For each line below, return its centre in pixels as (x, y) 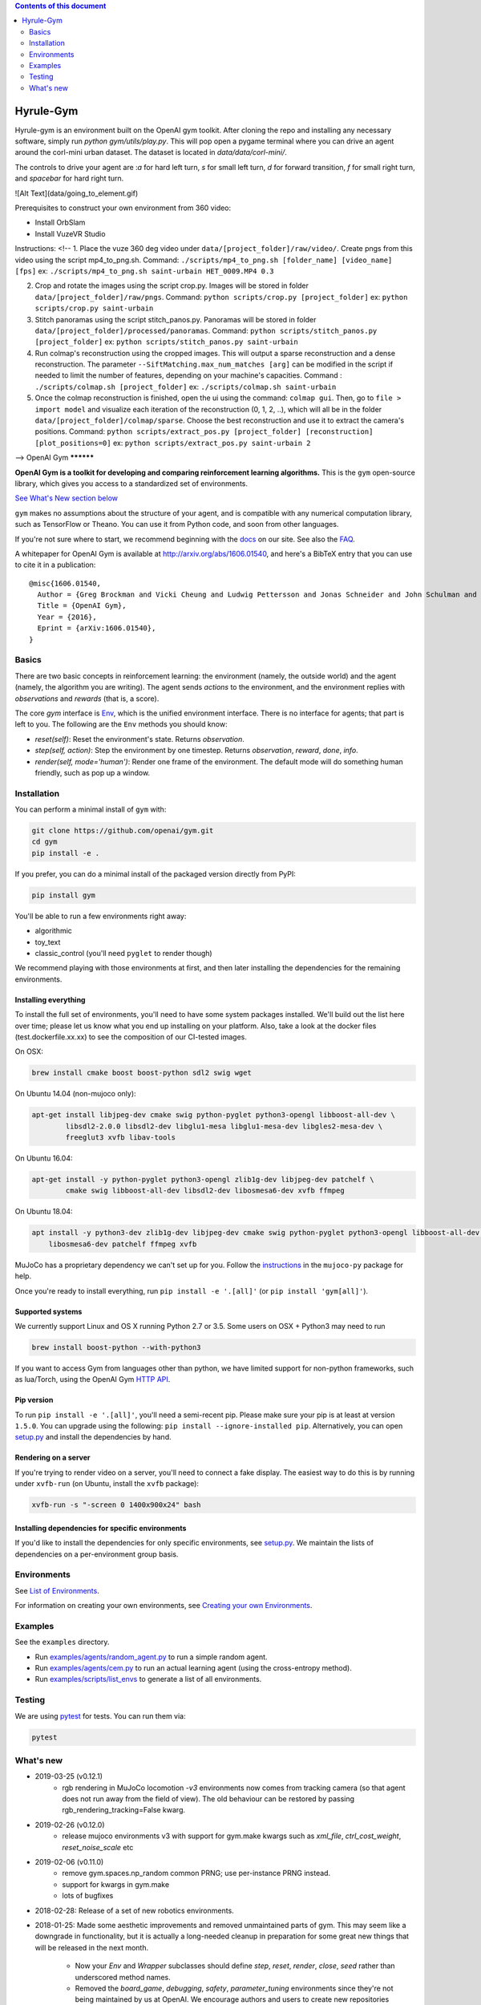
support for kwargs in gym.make (116, 1884)
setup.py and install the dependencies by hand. (93, 1437)
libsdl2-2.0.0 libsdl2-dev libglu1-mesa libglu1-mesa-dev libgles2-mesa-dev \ (224, 1126)
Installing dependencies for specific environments (101, 1528)
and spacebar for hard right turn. (69, 178)
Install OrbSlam (60, 223)
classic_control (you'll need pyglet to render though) (123, 953)
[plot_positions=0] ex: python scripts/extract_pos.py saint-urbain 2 (173, 443)
